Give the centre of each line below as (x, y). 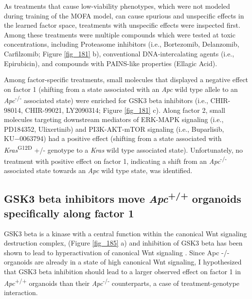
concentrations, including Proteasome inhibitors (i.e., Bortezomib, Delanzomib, (122, 44)
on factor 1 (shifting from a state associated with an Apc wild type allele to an (121, 89)
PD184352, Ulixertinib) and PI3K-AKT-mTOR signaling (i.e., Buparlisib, (114, 129)
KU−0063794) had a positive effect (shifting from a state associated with (113, 138)
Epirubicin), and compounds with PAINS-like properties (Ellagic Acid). (111, 63)
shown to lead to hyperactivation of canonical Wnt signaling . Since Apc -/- (117, 252)
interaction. (21, 292)
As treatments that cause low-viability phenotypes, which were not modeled (117, 6)
